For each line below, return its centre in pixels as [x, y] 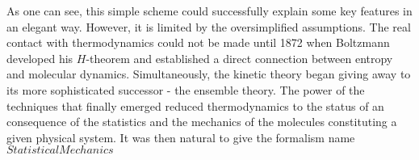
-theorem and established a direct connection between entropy [239, 58]
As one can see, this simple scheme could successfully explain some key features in [209, 11]
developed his [40, 58]
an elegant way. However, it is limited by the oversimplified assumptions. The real [209, 26]
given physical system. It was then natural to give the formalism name [181, 137]
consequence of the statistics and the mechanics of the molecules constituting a [202, 122]
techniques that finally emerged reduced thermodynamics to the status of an [195, 105]
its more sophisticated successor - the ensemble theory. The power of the [186, 89]
